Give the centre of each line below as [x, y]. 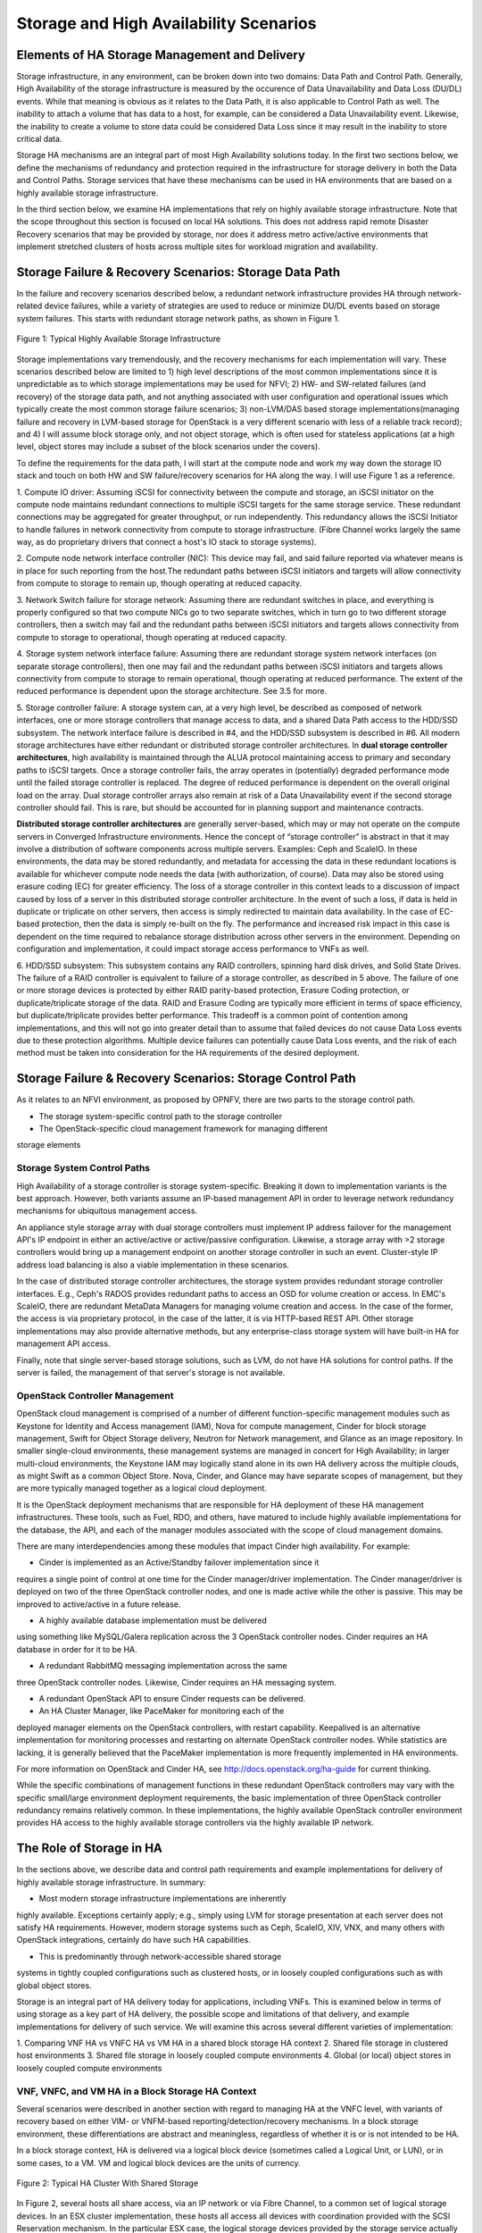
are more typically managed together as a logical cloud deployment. [142, 1488]
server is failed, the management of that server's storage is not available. [151, 1372]
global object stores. [54, 1985]
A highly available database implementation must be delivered [153, 1620]
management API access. [63, 1343]
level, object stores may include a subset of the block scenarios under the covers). [168, 447]
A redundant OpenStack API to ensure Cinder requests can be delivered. [172, 1698]
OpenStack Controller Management [95, 1395]
